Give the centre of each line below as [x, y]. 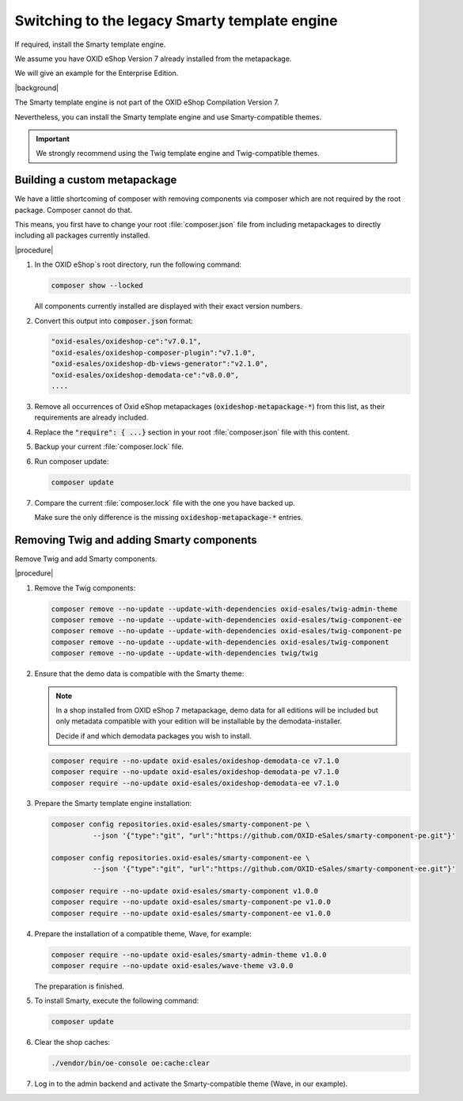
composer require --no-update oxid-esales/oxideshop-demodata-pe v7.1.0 [195, 772]
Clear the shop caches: [72, 1042]
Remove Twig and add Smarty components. [86, 559]
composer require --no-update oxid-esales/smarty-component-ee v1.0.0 [191, 913]
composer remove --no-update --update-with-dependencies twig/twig [185, 653]
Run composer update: [72, 461]
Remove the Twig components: [85, 588]
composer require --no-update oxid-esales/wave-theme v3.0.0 [172, 965]
